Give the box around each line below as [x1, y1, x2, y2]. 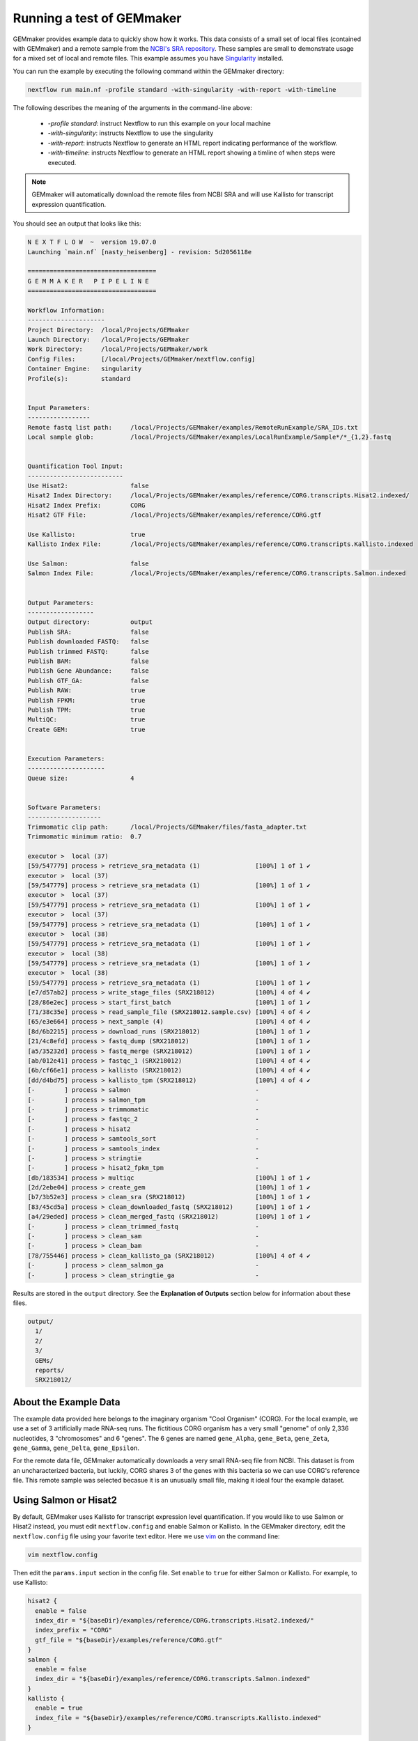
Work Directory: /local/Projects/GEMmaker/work [27, 345, 208, 353]
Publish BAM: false [27, 657, 149, 665]
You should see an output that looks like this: [13, 219, 141, 228]
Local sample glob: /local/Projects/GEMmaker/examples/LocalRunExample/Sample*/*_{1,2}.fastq [27, 433, 392, 441]
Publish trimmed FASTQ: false [27, 648, 149, 655]
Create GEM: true [27, 725, 146, 733]
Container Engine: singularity [27, 365, 142, 373]
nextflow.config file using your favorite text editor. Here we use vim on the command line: [13, 1532, 280, 1540]
